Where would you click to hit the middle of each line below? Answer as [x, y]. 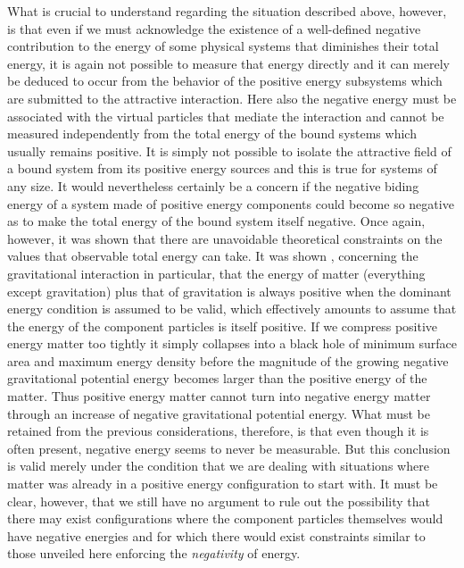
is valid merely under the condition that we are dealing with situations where [218, 466]
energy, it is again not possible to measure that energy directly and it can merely [228, 63]
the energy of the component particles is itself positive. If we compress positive [223, 326]
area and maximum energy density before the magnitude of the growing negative [228, 360]
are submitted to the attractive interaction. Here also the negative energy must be [232, 98]
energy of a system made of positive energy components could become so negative [231, 203]
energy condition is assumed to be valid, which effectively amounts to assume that [232, 309]
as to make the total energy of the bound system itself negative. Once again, [216, 221]
